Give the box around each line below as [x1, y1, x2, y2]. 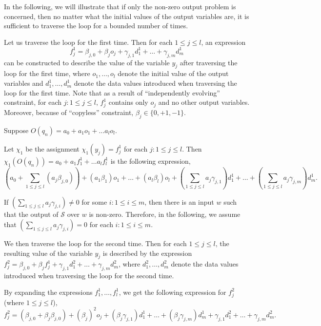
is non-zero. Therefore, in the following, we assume [89, 209, 241, 219]
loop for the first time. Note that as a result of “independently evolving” [4, 87, 220, 97]
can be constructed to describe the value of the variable [4, 57, 170, 67]
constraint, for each [4, 97, 61, 107]
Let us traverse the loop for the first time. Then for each [4, 37, 173, 47]
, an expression [201, 37, 246, 47]
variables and [4, 78, 43, 88]
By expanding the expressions [4, 287, 93, 297]
